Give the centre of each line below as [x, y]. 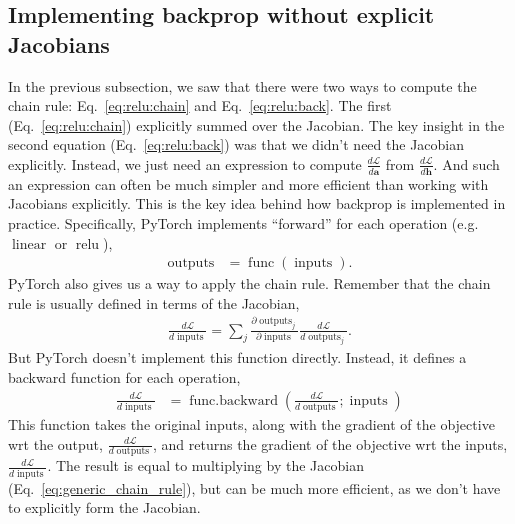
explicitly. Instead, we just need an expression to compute [185, 163]
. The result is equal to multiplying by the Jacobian [205, 465]
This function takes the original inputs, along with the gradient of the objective [251, 424]
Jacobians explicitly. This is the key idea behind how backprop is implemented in [257, 203]
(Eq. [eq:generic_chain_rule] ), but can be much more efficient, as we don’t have [254, 487]
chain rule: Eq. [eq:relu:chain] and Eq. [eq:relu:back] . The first [200, 105]
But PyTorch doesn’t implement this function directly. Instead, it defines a [237, 357]
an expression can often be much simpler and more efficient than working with [248, 183]
